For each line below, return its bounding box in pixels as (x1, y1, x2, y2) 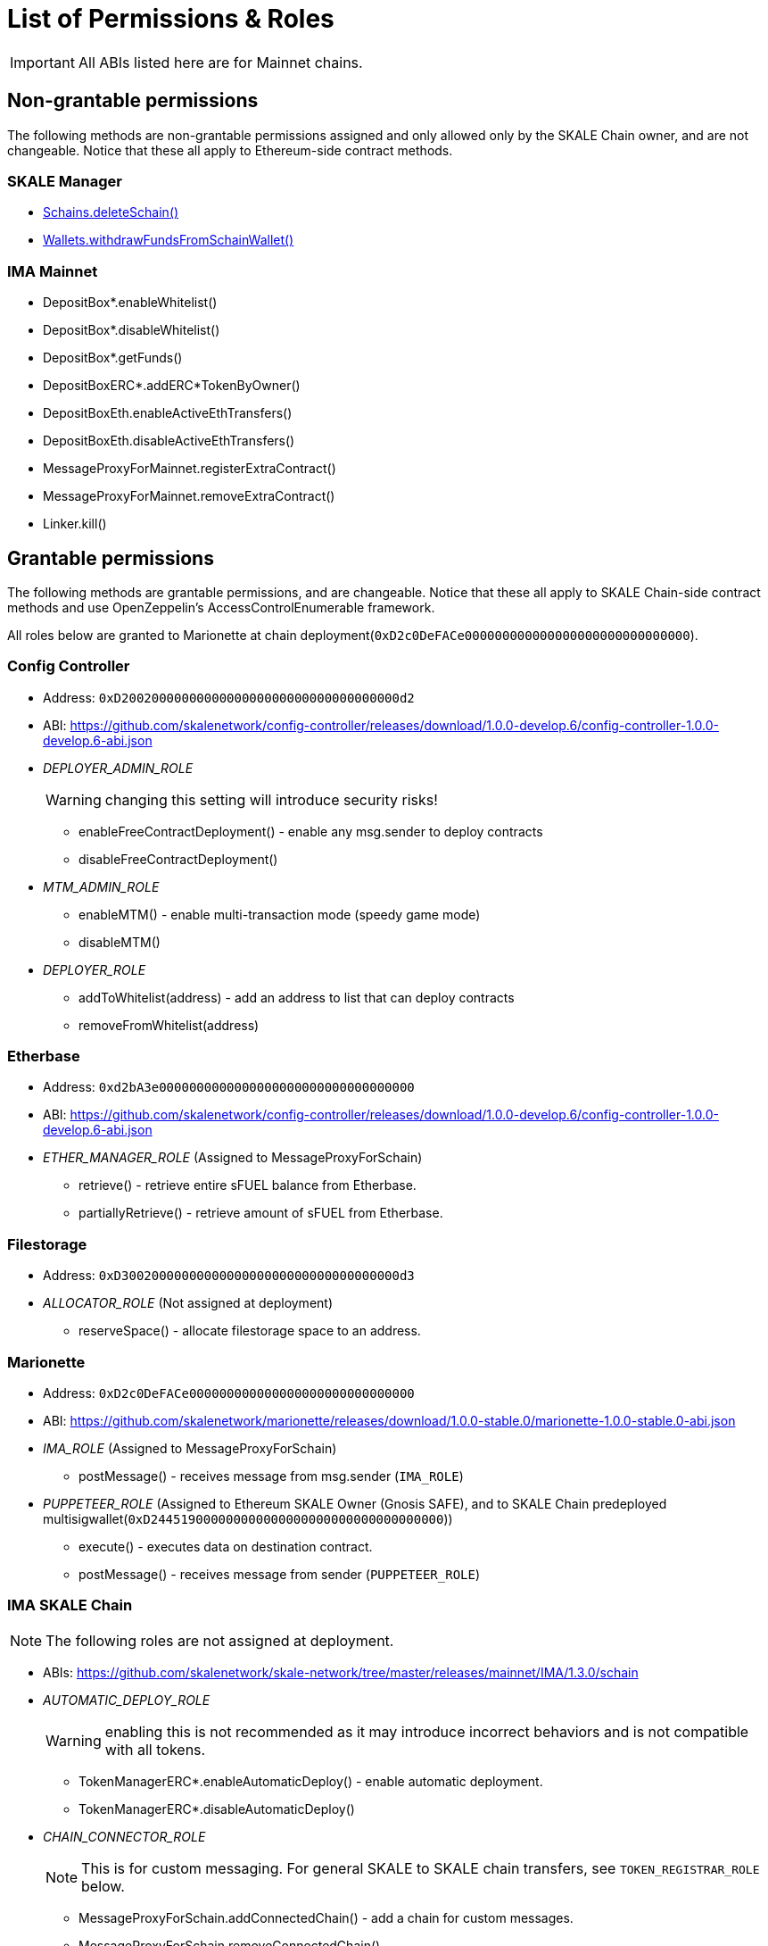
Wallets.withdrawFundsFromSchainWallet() (43, 232, 294, 248)
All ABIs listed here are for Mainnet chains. (78, 53, 363, 71)
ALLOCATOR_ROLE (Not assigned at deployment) (43, 1295, 333, 1311)
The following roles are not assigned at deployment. (45, 1631, 394, 1650)
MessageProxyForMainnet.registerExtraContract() (43, 461, 336, 477)
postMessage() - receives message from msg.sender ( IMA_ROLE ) (78, 1468, 464, 1484)
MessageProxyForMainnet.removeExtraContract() (43, 488, 335, 504)
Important (10, 53, 75, 71)
